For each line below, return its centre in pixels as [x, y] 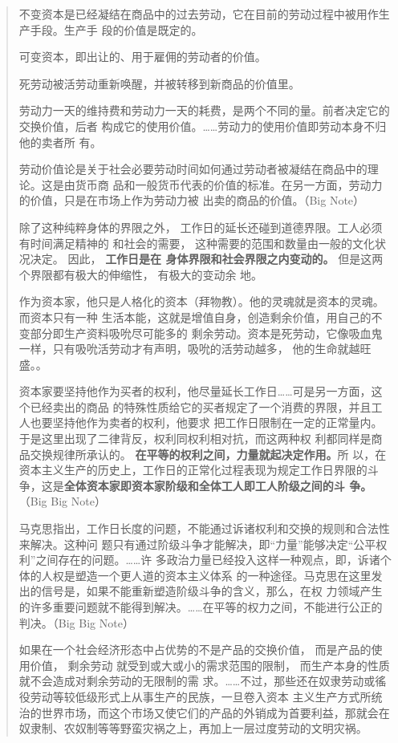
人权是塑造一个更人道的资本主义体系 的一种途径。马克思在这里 [206, 575]
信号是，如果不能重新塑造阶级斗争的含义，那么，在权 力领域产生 [212, 591]
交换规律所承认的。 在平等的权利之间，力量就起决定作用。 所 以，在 [208, 454]
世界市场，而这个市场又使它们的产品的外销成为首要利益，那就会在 [215, 712]
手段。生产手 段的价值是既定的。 [116, 29]
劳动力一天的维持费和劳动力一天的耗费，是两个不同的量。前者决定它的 [204, 110]
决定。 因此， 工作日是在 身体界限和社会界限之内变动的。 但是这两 [207, 259]
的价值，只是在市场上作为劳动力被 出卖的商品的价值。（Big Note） [192, 200]
